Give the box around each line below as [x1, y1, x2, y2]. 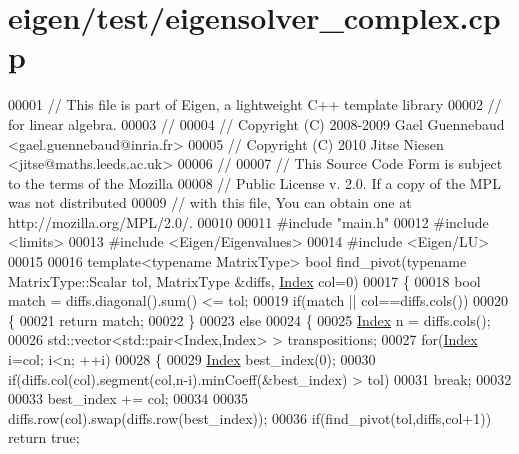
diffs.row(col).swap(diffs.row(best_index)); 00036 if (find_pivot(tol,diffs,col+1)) [8, 407, 492, 428]
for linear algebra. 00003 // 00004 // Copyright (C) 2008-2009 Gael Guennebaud [8, 113, 505, 134]
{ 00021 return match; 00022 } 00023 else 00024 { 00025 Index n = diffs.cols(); [8, 309, 491, 330]
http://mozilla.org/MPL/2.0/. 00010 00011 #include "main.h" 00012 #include [8, 211, 489, 232]
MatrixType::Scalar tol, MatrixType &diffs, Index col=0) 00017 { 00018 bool [8, 270, 481, 291]
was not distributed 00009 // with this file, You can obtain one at [8, 192, 412, 213]
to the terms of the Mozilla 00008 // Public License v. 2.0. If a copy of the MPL [8, 172, 501, 193]
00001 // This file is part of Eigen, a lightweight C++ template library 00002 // [8, 94, 502, 115]
